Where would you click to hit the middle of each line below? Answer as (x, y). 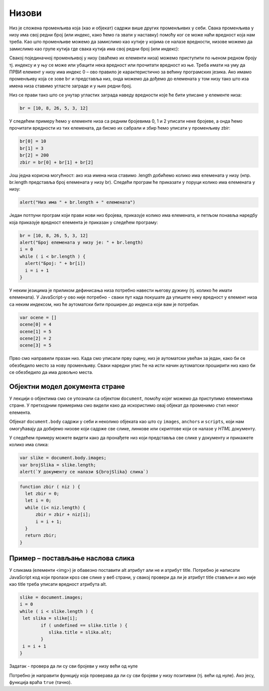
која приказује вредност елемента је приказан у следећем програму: (83, 222)
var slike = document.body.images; (63, 458)
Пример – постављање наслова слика (72, 558)
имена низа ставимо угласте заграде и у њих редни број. (70, 86)
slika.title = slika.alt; (80, 632)
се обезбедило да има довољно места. (51, 372)
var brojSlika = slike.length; (58, 465)
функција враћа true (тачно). (41, 682)
